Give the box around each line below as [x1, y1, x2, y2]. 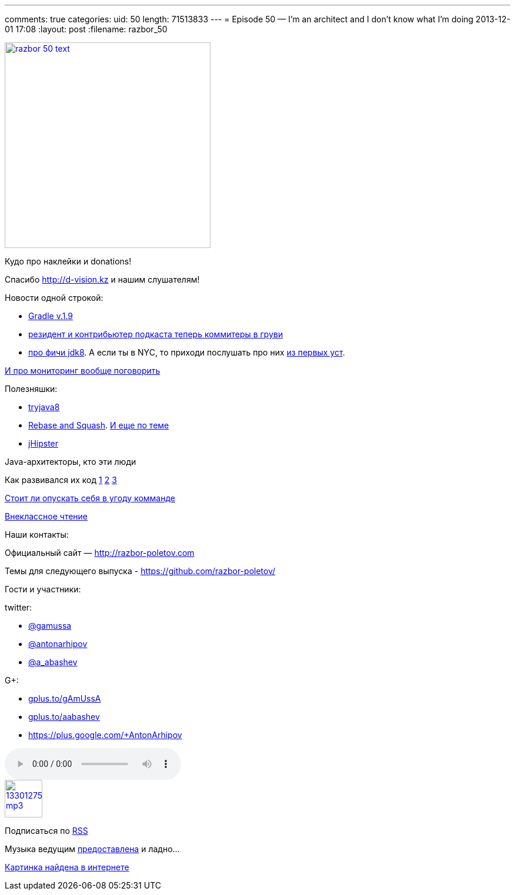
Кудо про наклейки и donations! [5, 256, 132, 266]
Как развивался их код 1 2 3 [5, 475, 117, 485]
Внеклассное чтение [5, 511, 88, 521]
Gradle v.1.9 [28, 311, 73, 321]
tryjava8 [28, 402, 60, 412]
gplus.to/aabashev [28, 712, 100, 722]
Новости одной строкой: [5, 293, 103, 303]
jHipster [28, 438, 59, 448]
